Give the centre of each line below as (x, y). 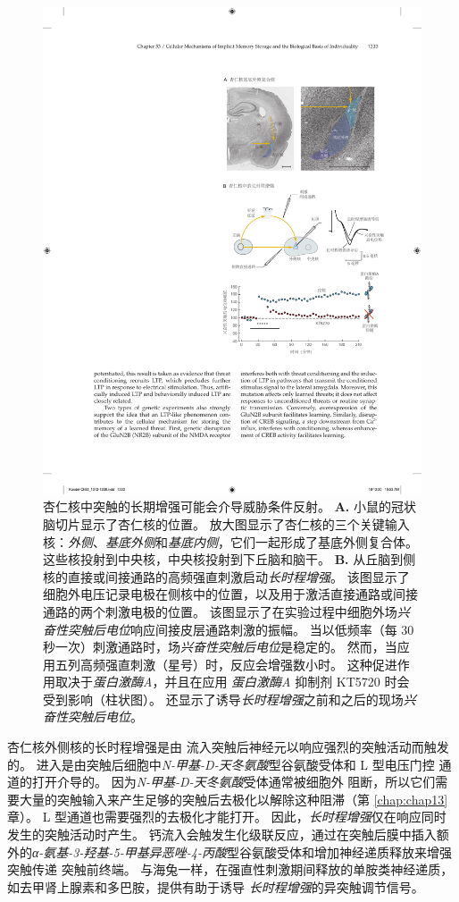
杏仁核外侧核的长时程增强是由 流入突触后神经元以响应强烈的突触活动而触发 (228, 747)
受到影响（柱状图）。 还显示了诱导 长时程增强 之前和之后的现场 (223, 699)
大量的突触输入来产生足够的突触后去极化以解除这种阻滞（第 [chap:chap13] (234, 799)
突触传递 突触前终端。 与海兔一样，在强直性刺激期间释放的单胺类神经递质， (230, 869)
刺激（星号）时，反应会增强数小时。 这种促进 (263, 664)
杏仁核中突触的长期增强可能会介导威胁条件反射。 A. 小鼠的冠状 (229, 506)
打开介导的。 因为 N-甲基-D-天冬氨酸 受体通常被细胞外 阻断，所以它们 (234, 782)
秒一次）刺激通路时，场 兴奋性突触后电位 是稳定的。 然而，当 (220, 647)
